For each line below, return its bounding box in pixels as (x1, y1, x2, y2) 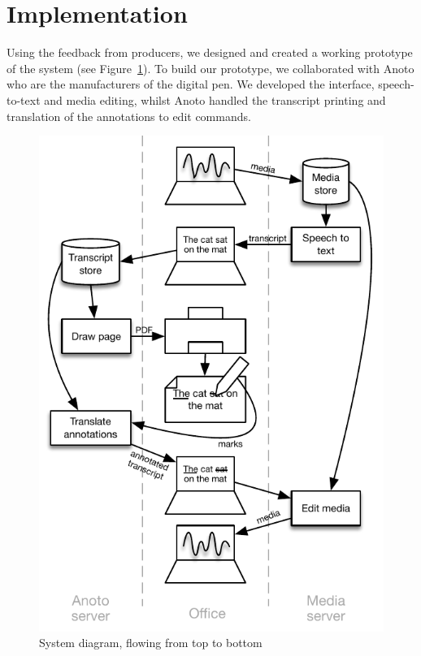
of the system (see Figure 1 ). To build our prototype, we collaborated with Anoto (7, 59, 414, 76)
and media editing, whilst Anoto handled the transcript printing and (44, 91, 386, 108)
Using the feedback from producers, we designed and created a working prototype (7, 44, 413, 61)
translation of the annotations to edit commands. (7, 107, 251, 124)
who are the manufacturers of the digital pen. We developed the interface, (7, 76, 375, 93)
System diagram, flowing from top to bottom (39, 634, 263, 651)
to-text (7, 91, 41, 108)
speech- (378, 76, 414, 93)
